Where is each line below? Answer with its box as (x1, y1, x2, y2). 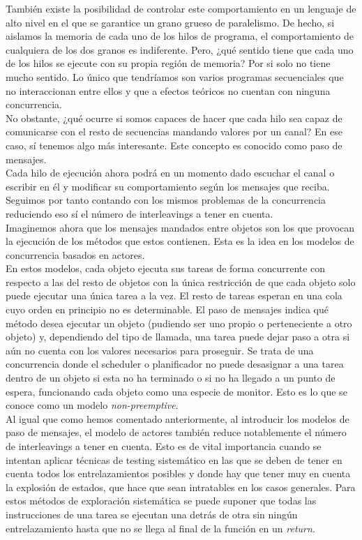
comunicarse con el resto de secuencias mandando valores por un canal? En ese (6, 124, 342, 139)
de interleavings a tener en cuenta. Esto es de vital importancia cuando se (6, 439, 322, 453)
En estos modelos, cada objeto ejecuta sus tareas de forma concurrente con (6, 261, 326, 276)
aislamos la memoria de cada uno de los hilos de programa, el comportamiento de (6, 29, 354, 43)
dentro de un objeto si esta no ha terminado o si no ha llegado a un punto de (6, 370, 335, 385)
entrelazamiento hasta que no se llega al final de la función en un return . (6, 520, 315, 535)
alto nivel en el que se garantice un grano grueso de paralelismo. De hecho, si (6, 15, 335, 29)
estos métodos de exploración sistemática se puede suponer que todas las (6, 493, 317, 508)
